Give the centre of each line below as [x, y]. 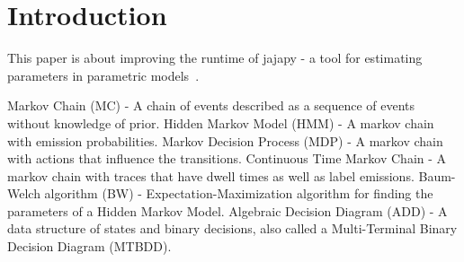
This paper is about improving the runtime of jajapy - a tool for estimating [215, 58]
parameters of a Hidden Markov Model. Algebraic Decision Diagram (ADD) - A [228, 210]
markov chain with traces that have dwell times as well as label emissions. [211, 175]
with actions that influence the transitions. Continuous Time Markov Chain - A [227, 158]
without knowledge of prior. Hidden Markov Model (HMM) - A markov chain [221, 122]
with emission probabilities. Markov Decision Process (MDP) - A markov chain [225, 140]
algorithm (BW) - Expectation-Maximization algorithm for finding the [239, 193]
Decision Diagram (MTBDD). [89, 246]
